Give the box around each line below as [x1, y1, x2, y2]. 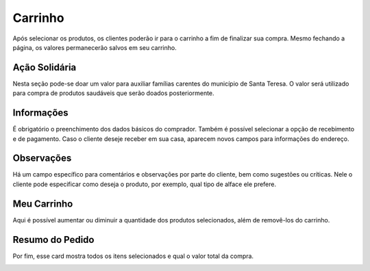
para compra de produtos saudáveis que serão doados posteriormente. [12, 89, 215, 97]
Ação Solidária [12, 62, 77, 73]
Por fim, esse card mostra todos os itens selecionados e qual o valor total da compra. [12, 252, 254, 260]
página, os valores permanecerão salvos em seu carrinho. [12, 43, 177, 51]
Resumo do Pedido [12, 233, 95, 246]
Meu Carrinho [12, 198, 73, 209]
